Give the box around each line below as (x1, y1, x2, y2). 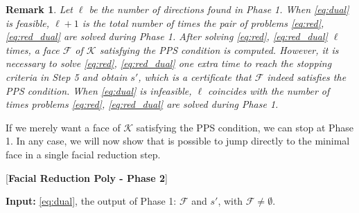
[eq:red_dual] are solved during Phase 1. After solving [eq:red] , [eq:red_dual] (6, 29, 328, 44)
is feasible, (6, 15, 49, 30)
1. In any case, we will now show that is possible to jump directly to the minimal (6, 133, 350, 148)
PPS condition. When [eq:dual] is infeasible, (6, 83, 192, 98)
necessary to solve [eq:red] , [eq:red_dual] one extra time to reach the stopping (6, 56, 332, 71)
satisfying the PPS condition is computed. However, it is (99, 42, 339, 57)
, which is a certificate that (138, 69, 252, 84)
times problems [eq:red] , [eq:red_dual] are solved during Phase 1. (6, 97, 279, 111)
